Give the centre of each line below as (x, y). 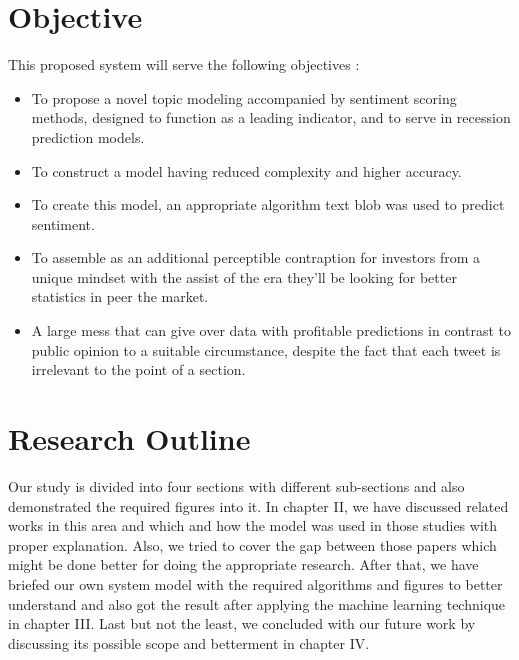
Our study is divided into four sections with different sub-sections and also (236, 485)
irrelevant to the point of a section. (138, 369)
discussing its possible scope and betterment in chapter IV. (189, 642)
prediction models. (88, 136)
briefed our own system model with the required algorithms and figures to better (255, 583)
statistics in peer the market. (120, 296)
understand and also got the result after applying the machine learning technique (257, 603)
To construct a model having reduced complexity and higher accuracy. (246, 170)
